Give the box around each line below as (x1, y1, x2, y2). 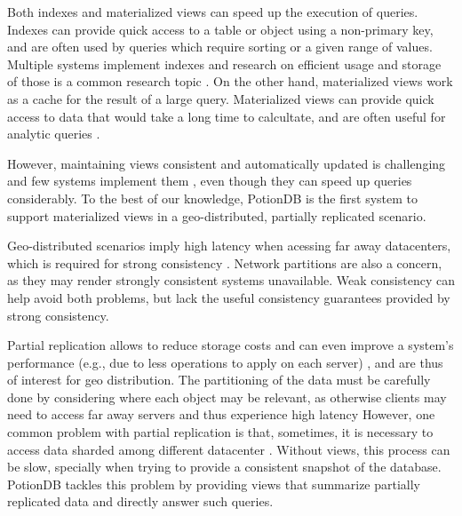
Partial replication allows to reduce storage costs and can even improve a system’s (7, 336, 454, 354)
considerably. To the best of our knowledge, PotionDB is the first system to (7, 188, 418, 207)
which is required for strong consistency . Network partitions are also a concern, (7, 253, 442, 272)
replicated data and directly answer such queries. (7, 492, 274, 511)
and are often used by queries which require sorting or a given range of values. (7, 37, 433, 56)
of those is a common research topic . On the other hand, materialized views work (7, 72, 453, 91)
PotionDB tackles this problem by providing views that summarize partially (7, 474, 421, 493)
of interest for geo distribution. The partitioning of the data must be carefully (7, 370, 431, 389)
